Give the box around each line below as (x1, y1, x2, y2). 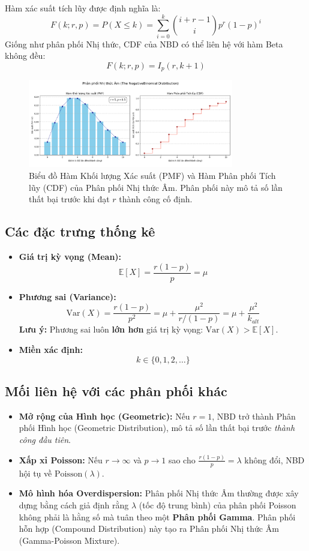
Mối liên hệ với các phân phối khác (5, 381, 227, 400)
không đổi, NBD (244, 453, 305, 466)
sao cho (168, 453, 196, 466)
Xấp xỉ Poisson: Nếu (19, 453, 103, 466)
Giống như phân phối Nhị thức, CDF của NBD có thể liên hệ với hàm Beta (5, 37, 283, 50)
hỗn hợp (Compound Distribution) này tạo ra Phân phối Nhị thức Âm (19, 522, 279, 535)
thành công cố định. (119, 193, 193, 205)
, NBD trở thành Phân (212, 409, 296, 422)
